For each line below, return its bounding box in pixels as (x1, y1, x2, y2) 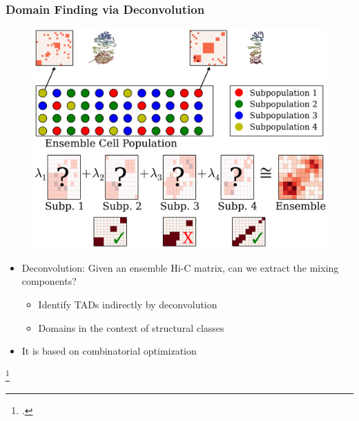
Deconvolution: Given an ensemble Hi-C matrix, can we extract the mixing (21, 260, 339, 274)
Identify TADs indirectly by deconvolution (38, 297, 217, 311)
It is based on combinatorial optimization (21, 344, 197, 358)
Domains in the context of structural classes (38, 320, 224, 335)
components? (21, 274, 77, 288)
